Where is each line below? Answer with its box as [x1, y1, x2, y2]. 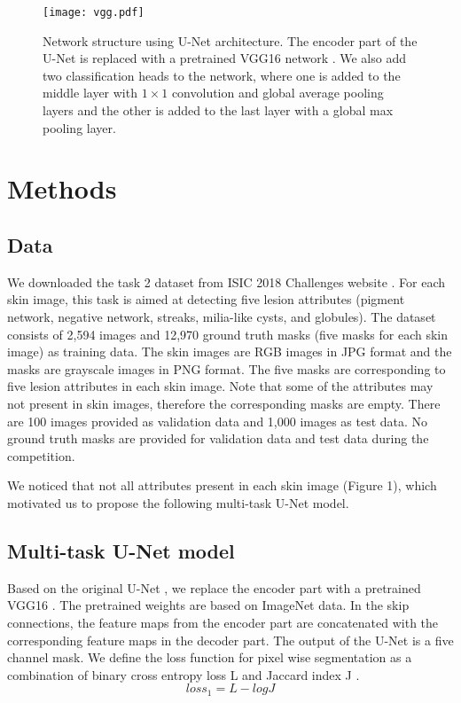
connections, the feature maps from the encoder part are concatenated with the [7, 613, 439, 631]
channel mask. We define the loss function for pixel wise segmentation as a [7, 648, 412, 667]
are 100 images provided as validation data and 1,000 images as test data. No [7, 411, 428, 430]
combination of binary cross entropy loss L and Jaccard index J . [7, 665, 360, 683]
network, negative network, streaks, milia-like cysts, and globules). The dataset [7, 307, 436, 325]
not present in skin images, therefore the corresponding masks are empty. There [7, 394, 441, 412]
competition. [7, 446, 75, 465]
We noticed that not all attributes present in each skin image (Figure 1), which [7, 476, 437, 495]
